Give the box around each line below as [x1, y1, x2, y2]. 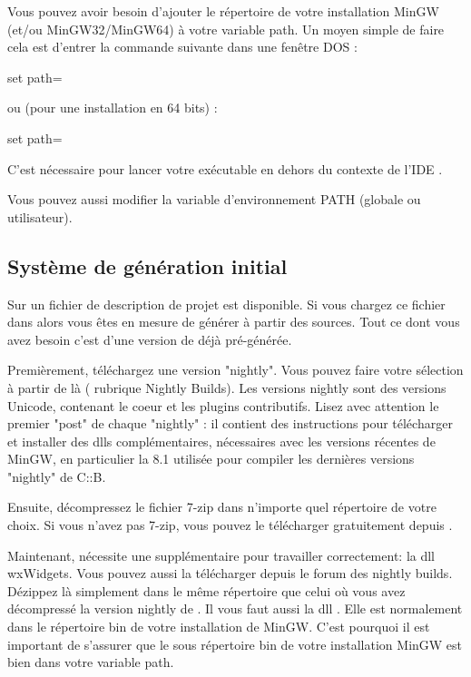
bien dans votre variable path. [7, 652, 174, 672]
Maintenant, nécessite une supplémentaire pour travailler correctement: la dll [7, 545, 436, 564]
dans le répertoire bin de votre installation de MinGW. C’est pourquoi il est [7, 617, 430, 636]
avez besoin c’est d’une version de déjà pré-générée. [7, 329, 292, 348]
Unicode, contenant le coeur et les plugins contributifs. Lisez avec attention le [7, 396, 439, 415]
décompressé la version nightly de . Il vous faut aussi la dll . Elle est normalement [7, 599, 463, 618]
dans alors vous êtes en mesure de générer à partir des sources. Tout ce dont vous [7, 312, 460, 331]
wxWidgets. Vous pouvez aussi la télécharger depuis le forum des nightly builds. [7, 564, 453, 583]
